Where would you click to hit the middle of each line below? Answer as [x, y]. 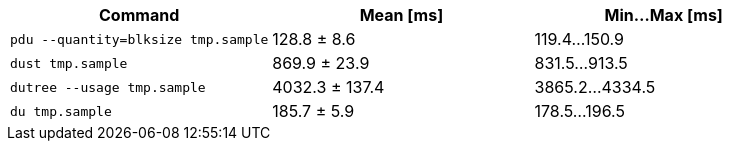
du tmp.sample [61, 111]
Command [139, 15]
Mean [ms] [401, 15]
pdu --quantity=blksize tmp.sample [139, 39]
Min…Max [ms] [663, 15]
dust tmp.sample [69, 63]
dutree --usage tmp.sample [108, 87]
